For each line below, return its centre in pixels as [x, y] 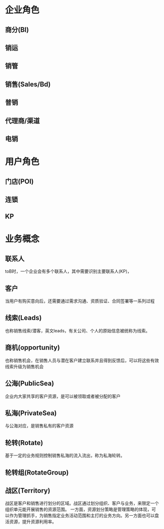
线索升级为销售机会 [24, 366]
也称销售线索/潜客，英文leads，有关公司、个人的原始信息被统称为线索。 [78, 330]
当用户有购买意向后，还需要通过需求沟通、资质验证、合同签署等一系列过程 [80, 301]
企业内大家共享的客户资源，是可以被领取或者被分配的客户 [63, 396]
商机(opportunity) [32, 348]
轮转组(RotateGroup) [37, 472]
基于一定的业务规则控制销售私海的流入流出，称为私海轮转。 [65, 455]
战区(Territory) [28, 491]
